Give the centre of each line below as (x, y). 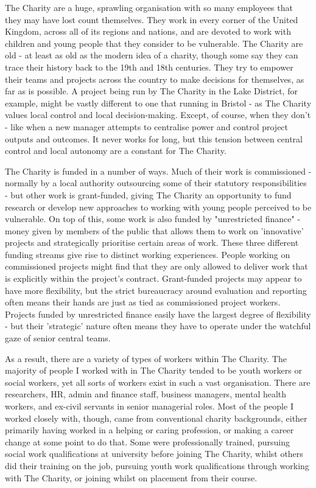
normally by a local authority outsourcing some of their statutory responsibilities (156, 183)
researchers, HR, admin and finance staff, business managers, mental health (146, 394)
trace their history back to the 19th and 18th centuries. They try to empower (149, 67)
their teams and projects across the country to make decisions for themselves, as (155, 79)
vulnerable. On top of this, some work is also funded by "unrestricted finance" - (153, 219)
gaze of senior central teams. (58, 338)
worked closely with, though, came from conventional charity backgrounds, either (156, 418)
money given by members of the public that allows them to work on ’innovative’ (154, 230)
